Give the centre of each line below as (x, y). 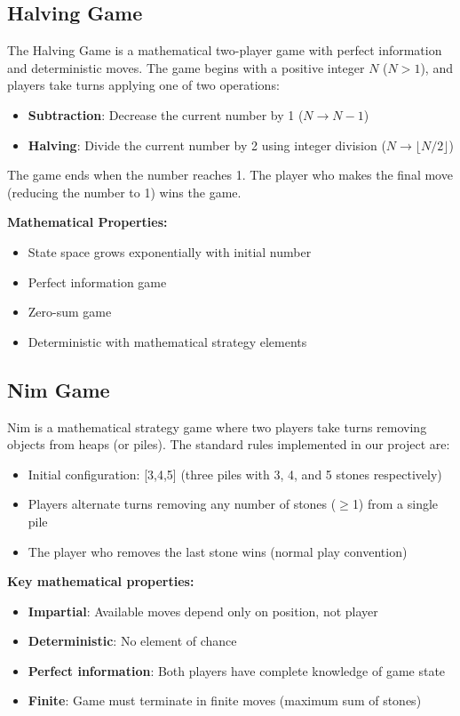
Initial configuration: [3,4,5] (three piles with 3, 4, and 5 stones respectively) (235, 474)
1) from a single (395, 504)
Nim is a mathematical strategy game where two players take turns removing (217, 426)
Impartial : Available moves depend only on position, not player (203, 611)
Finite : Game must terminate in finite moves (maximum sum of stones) (225, 700)
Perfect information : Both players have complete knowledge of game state (237, 670)
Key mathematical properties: (101, 581)
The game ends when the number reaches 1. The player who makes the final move (230, 175)
